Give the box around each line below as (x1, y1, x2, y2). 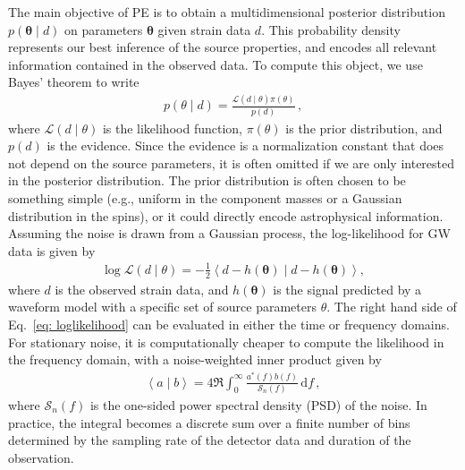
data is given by (8, 241, 96, 260)
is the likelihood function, (102, 118, 242, 137)
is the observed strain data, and (55, 279, 229, 298)
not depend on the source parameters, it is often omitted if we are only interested (8, 153, 455, 172)
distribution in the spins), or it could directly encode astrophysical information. (8, 206, 444, 225)
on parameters (64, 20, 143, 38)
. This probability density (261, 20, 401, 38)
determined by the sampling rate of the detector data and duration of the (8, 431, 411, 449)
